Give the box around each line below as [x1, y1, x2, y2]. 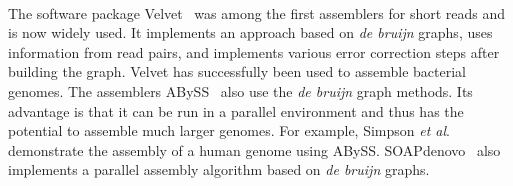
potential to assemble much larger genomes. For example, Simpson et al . [8, 120, 450, 141]
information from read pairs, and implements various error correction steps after [8, 41, 500, 62]
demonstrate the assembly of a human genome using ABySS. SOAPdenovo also [8, 139, 501, 160]
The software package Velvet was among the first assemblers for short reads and [8, 2, 506, 23]
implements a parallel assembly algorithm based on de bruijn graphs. [8, 159, 430, 180]
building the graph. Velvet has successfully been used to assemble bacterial [8, 61, 466, 82]
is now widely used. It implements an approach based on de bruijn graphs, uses [8, 22, 493, 43]
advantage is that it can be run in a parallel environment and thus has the [8, 100, 464, 121]
